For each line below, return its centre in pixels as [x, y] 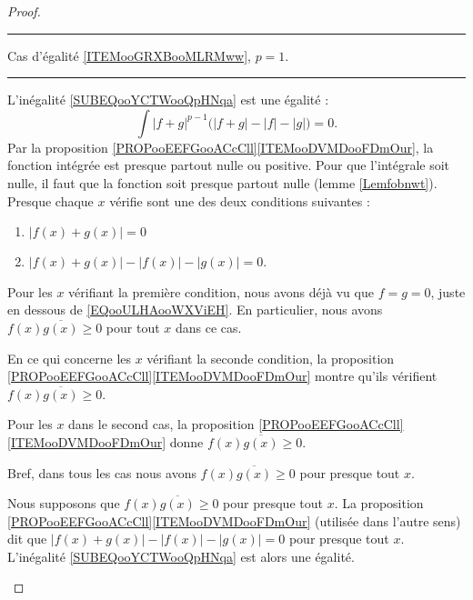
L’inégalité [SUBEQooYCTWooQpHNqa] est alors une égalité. [181, 556]
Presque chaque [50, 200]
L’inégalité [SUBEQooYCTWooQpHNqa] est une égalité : [168, 100]
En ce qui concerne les [70, 358]
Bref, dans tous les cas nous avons [102, 472]
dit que [27, 539]
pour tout [133, 327]
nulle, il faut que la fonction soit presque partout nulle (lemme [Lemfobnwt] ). [222, 182]
